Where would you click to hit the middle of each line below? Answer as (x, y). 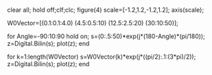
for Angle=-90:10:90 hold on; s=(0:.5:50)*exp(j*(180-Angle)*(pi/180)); (106, 36)
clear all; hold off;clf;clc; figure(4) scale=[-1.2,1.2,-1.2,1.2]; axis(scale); (106, 10)
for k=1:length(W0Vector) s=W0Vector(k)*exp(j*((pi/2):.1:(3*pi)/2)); (102, 57)
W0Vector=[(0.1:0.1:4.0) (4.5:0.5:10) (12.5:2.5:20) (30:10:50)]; (93, 23)
